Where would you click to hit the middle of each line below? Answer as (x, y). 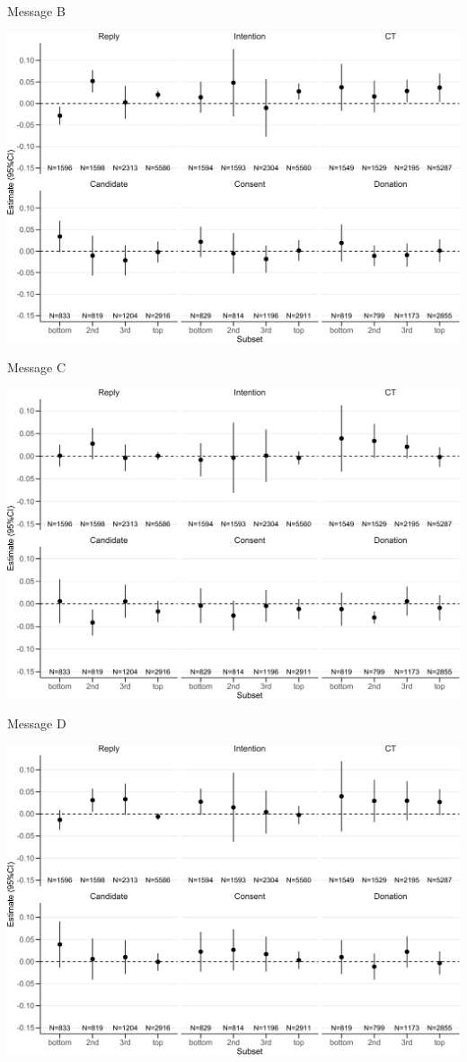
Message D (37, 723)
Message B (36, 11)
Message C (37, 367)
